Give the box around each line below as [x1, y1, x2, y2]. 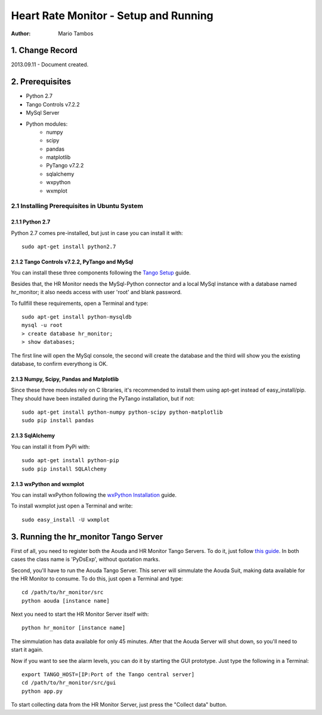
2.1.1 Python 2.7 [11, 218, 51, 225]
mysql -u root [21, 322, 63, 329]
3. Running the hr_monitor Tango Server [11, 531, 163, 542]
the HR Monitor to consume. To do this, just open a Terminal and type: [11, 575, 183, 582]
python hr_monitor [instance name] [21, 625, 126, 631]
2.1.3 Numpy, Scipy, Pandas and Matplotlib [11, 375, 119, 383]
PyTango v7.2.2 [46, 162, 84, 169]
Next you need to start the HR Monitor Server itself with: [11, 610, 149, 618]
